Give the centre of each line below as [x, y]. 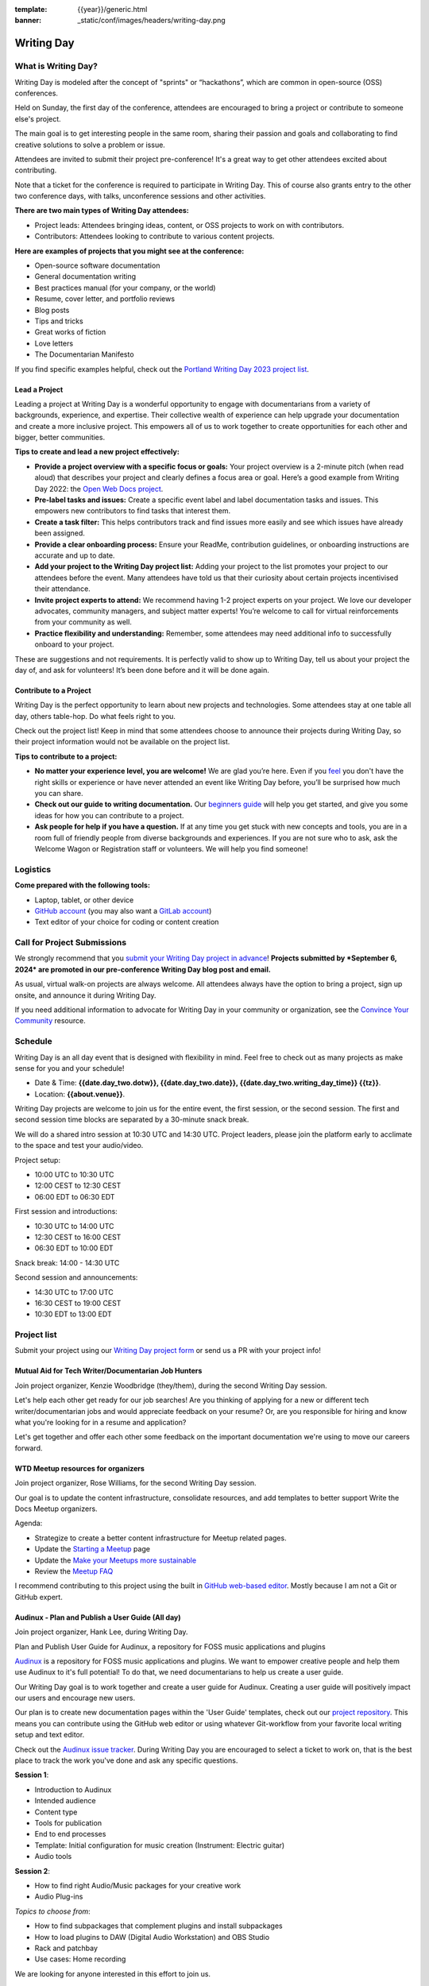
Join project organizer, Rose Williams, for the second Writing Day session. [136, 1483]
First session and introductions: [66, 1211]
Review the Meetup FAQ [74, 1571]
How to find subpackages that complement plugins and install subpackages [158, 1926]
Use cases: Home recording [80, 1959]
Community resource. [50, 1021]
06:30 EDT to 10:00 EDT [74, 1248]
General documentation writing [85, 276]
